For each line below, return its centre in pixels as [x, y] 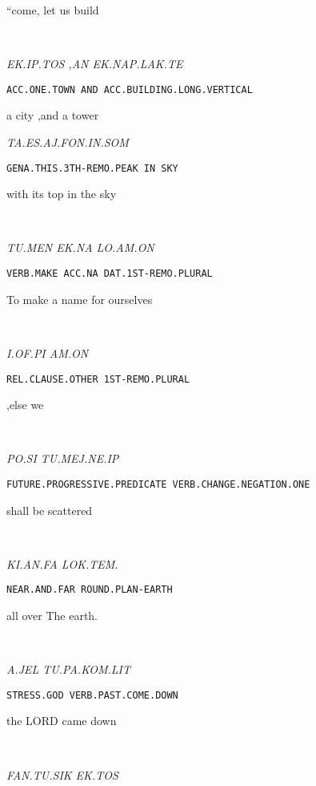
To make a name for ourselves [80, 299]
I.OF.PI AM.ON [48, 352]
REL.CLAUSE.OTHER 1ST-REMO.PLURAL [98, 379]
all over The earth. [52, 616]
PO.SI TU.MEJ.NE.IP [63, 458]
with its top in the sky [62, 194]
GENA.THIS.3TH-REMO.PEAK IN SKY [92, 168]
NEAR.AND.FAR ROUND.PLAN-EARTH [90, 590]
